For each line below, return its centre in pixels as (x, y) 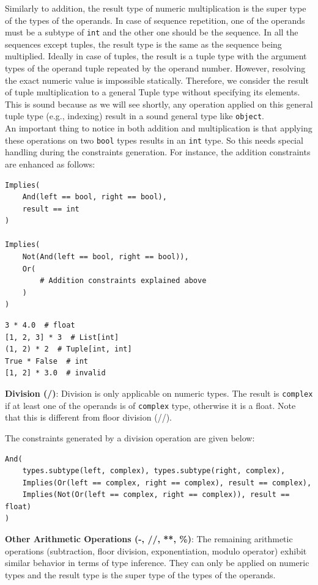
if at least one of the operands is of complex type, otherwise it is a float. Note (150, 405)
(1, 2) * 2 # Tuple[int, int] (68, 349)
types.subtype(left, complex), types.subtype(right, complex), (154, 471)
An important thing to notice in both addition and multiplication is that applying (159, 128)
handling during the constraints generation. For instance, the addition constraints (158, 152)
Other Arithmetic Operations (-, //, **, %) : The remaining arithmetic (149, 539)
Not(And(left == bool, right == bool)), (105, 257)
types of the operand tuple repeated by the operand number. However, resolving (155, 68)
